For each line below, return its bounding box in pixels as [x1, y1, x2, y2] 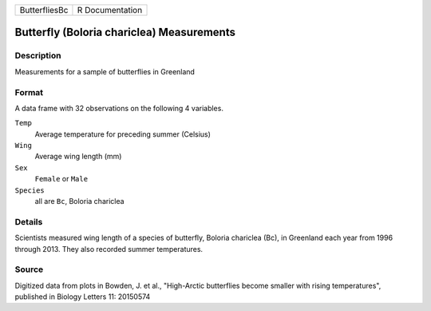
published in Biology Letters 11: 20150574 [14, 292, 151, 301]
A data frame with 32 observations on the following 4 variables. [14, 103, 223, 113]
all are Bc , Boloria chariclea [34, 197, 125, 206]
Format [14, 86, 44, 98]
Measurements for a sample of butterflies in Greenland [14, 66, 196, 76]
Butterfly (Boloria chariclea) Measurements [14, 26, 235, 39]
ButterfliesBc [19, 5, 69, 15]
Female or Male [34, 174, 88, 184]
